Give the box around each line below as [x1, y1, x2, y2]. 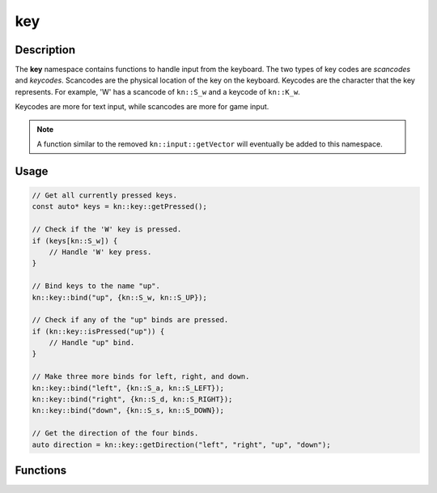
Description [15, 43, 76, 57]
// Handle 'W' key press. [49, 247, 152, 257]
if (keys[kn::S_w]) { [32, 236, 118, 245]
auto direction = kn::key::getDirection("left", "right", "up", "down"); [32, 440, 331, 449]
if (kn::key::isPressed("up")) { [32, 326, 165, 336]
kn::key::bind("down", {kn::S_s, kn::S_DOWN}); [32, 406, 224, 415]
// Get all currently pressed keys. [32, 191, 178, 200]
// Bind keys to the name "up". [32, 282, 161, 291]
